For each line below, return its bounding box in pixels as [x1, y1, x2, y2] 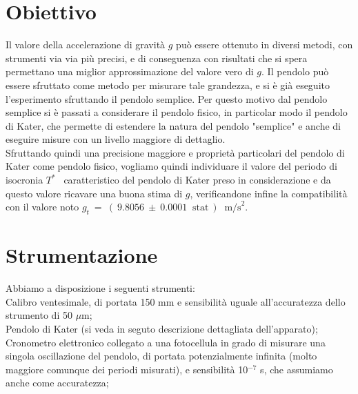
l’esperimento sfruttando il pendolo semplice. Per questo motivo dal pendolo [6, 91, 328, 106]
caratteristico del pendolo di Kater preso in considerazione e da [63, 173, 331, 187]
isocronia [6, 173, 43, 187]
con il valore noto [6, 199, 79, 214]
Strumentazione [6, 241, 158, 269]
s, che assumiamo [260, 362, 333, 376]
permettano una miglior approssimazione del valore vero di [6, 64, 254, 79]
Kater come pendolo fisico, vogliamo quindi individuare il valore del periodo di [6, 159, 337, 173]
